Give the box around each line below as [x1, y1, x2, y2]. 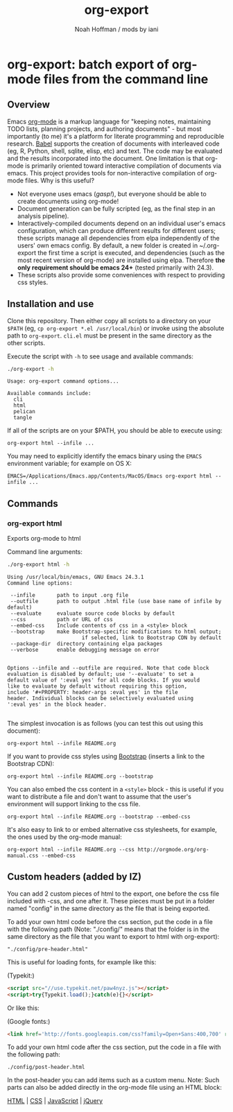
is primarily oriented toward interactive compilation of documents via [25, 162, 222, 170]
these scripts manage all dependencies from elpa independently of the [17, 234, 220, 242]
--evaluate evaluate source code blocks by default [10, 610, 175, 617]
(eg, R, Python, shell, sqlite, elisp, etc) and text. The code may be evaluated [7, 146, 223, 155]
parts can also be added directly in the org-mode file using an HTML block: [7, 1084, 222, 1092]
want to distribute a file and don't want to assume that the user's [7, 792, 192, 801]
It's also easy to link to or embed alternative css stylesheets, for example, [7, 826, 217, 833]
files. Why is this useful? [25, 176, 95, 184]
